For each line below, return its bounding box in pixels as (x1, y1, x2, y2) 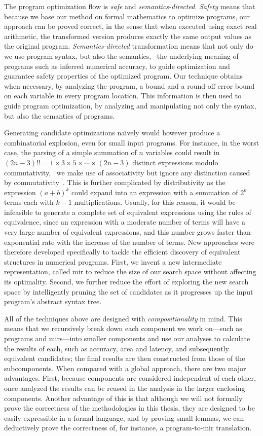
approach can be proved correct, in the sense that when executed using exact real (4, 21, 257, 31)
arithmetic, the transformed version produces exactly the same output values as (4, 30, 251, 41)
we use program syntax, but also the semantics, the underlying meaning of (4, 50, 239, 61)
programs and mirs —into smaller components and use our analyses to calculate (4, 333, 250, 343)
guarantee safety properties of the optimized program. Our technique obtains (4, 70, 243, 81)
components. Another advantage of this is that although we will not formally (4, 392, 243, 403)
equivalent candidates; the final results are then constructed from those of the (4, 353, 245, 364)
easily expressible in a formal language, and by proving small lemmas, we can (4, 412, 244, 423)
